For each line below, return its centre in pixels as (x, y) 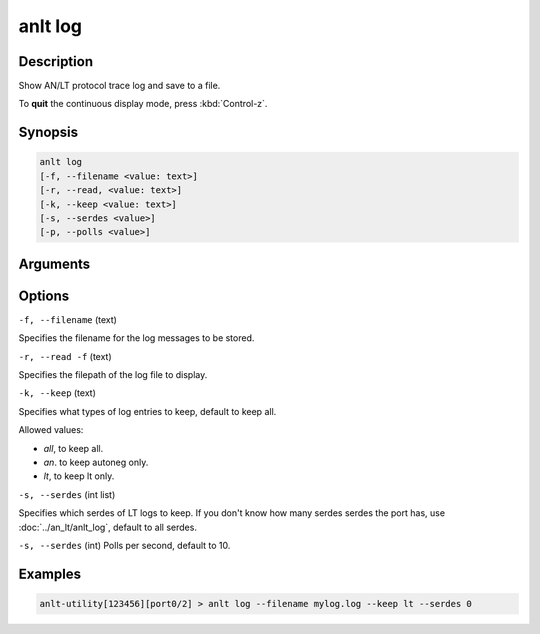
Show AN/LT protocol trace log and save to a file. (119, 86)
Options (44, 295)
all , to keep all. (73, 448)
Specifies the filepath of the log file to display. (113, 375)
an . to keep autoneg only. (96, 462)
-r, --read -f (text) (65, 356)
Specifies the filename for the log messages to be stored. (136, 338)
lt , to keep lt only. (79, 476)
